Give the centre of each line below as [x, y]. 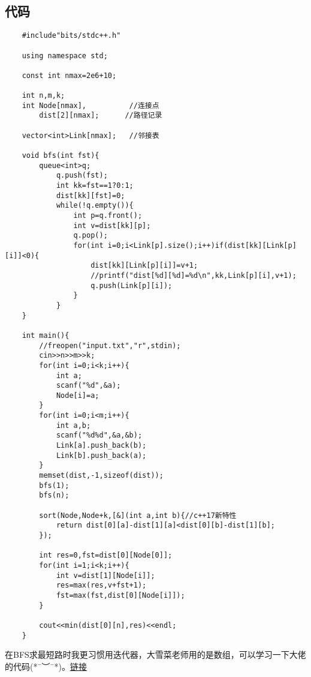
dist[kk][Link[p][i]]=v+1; [144, 266]
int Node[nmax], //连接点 [90, 105]
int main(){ [46, 335]
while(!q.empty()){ [95, 206]
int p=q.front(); [108, 216]
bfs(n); [54, 495]
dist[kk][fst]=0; [90, 195]
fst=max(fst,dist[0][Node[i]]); [120, 595]
